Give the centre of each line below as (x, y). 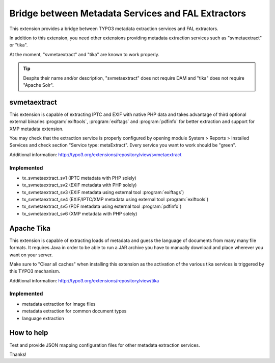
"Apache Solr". (38, 85)
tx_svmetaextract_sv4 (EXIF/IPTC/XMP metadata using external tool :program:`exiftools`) (115, 200)
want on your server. (31, 255)
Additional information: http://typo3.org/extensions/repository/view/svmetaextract (95, 154)
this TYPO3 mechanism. (35, 271)
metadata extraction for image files (59, 304)
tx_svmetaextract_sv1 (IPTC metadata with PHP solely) (79, 178)
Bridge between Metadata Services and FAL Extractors (128, 13)
